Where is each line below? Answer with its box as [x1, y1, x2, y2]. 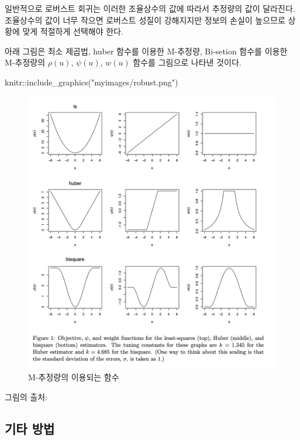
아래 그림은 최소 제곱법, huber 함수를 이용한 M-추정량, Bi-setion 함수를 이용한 [5, 44, 288, 57]
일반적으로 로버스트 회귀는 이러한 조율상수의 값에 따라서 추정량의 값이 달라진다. [5, 2, 295, 14]
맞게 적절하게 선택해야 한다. [22, 25, 123, 37]
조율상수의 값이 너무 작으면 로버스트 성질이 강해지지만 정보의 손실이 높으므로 [5, 13, 285, 26]
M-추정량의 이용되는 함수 [28, 371, 119, 383]
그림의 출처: [5, 390, 47, 403]
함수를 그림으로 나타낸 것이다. [133, 56, 242, 68]
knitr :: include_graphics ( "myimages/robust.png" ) [5, 75, 178, 88]
